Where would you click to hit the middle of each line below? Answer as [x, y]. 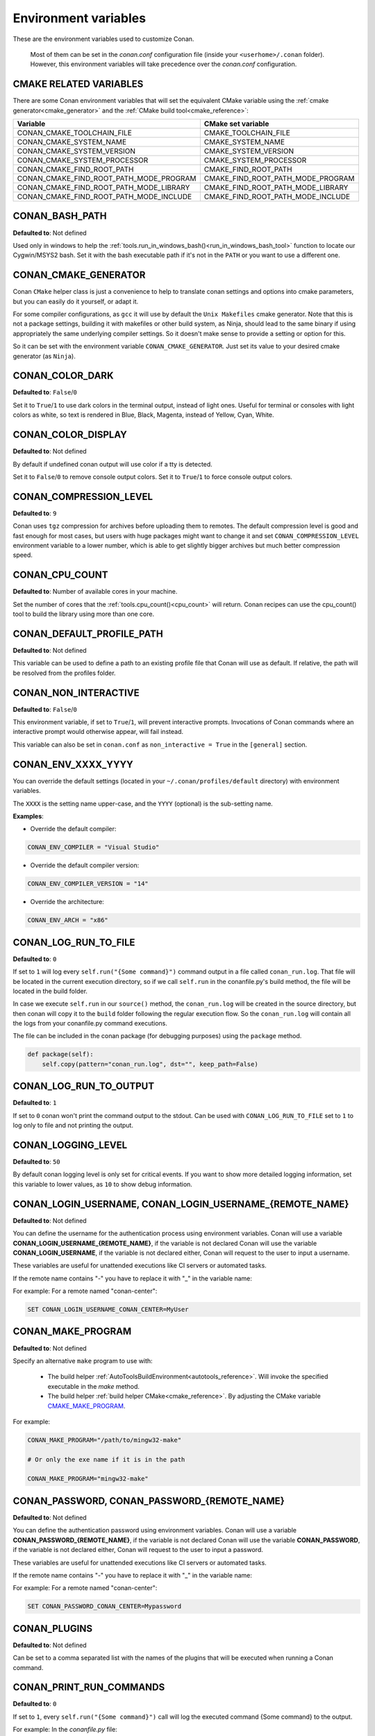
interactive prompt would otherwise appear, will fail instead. [98, 732]
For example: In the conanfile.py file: [65, 1730]
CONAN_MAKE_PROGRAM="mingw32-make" [88, 1479]
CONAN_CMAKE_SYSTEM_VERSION [76, 151]
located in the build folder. [50, 991]
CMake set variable [236, 124]
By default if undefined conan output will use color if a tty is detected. [113, 464]
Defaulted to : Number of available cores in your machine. [95, 592]
